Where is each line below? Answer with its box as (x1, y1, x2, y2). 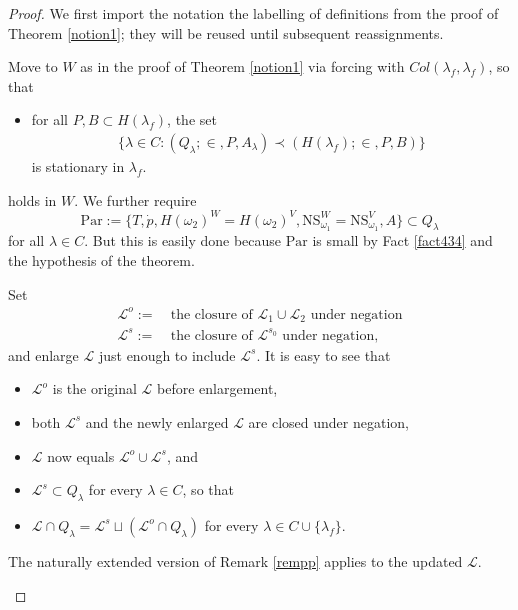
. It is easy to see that (256, 344, 391, 365)
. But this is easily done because (84, 230, 282, 251)
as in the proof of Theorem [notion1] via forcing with (80, 56, 405, 77)
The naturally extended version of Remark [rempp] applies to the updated (8, 550, 463, 571)
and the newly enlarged (85, 411, 229, 432)
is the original (52, 378, 137, 399)
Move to (8, 56, 58, 77)
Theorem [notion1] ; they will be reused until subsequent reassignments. (8, 22, 444, 43)
